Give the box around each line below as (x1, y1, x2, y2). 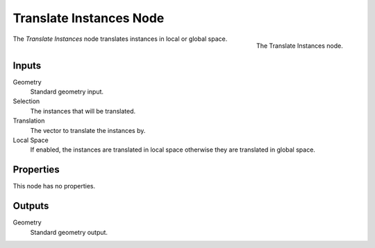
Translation (12, 116, 45, 125)
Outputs (12, 200, 49, 212)
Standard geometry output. (30, 228, 108, 236)
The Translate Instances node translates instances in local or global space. (12, 35, 228, 43)
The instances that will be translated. (30, 107, 136, 115)
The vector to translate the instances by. (30, 126, 146, 134)
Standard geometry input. (30, 87, 104, 96)
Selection (12, 97, 40, 105)
